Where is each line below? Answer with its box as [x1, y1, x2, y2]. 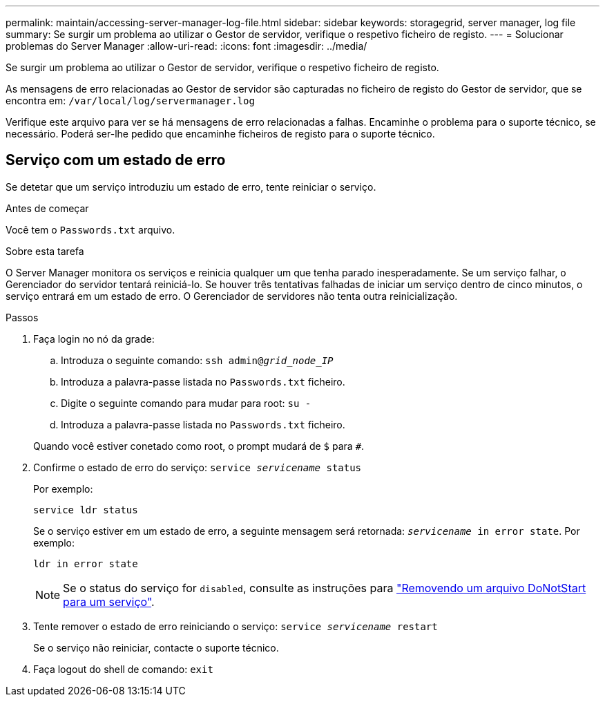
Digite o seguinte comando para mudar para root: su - [61, 397, 311, 409]
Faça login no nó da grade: [33, 332, 155, 345]
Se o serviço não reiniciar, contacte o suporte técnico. [33, 641, 279, 654]
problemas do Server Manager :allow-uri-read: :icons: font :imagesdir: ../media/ [6, 40, 367, 52]
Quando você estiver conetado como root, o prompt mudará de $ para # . [33, 439, 365, 452]
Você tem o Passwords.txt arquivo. [6, 223, 175, 236]
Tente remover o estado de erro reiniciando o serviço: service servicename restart [33, 620, 438, 632]
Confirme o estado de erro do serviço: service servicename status [33, 461, 362, 473]
